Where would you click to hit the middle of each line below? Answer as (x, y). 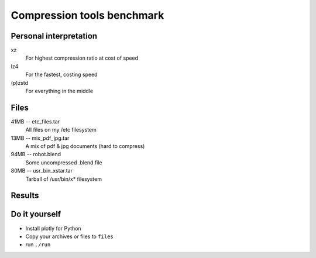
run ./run (38, 245)
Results (25, 196)
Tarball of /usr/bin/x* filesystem (64, 179)
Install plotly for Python (53, 228)
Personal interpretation (54, 36)
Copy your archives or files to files (69, 236)
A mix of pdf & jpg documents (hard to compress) (85, 146)
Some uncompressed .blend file (64, 162)
